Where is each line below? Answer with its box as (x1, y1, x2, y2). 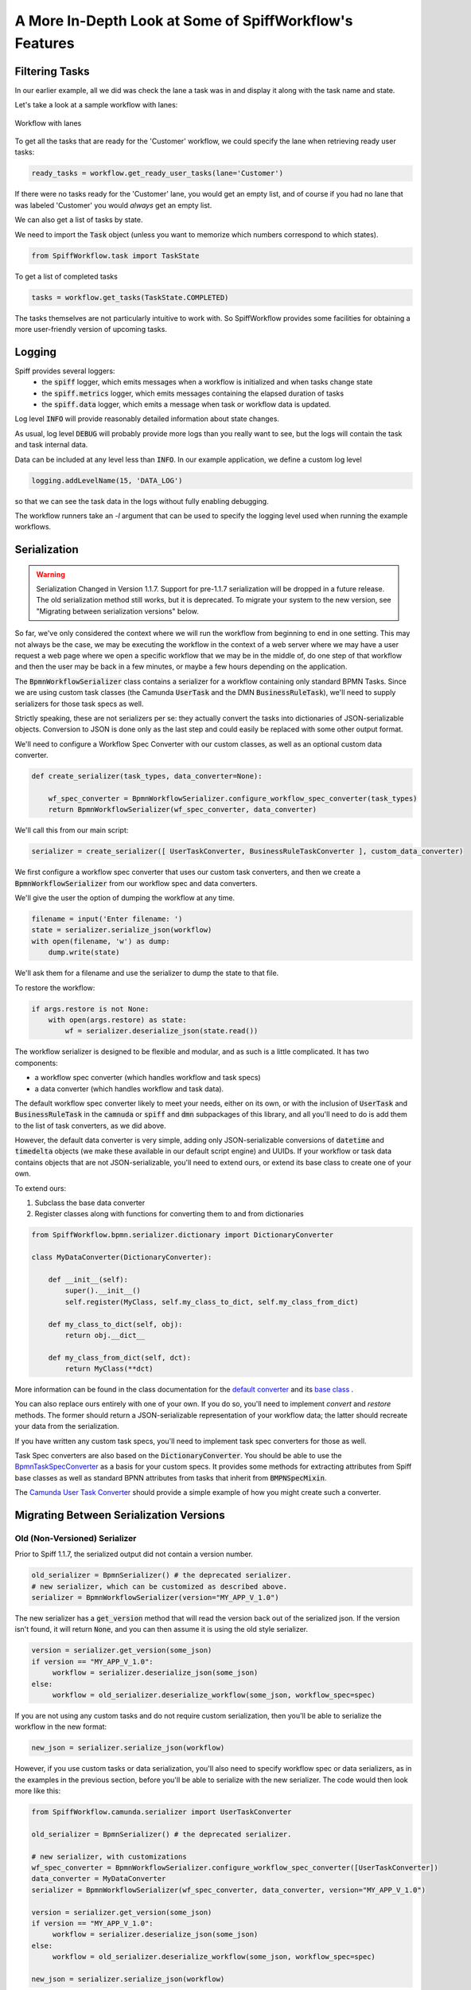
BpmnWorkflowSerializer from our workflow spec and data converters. (14, 878, 258, 888)
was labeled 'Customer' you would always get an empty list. (14, 200, 212, 210)
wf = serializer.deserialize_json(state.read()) (64, 1027, 259, 1036)
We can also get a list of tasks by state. (14, 215, 143, 224)
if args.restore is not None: (31, 1004, 150, 1013)
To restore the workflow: (14, 983, 95, 993)
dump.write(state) (48, 948, 120, 957)
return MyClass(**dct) (64, 1364, 154, 1373)
